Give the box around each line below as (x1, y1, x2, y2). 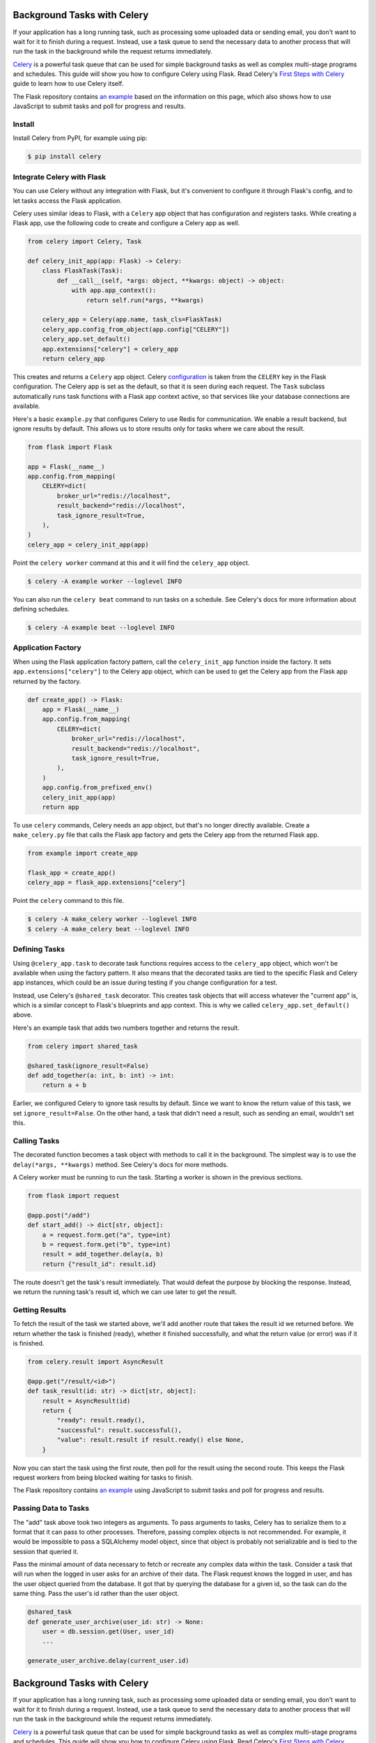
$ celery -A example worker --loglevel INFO (27, 577, 182, 585)
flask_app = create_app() (27, 869, 116, 877)
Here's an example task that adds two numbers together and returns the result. (13, 1023, 240, 1032)
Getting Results (13, 1304, 67, 1314)
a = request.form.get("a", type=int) (42, 1231, 171, 1239)
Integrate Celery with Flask (13, 172, 107, 181)
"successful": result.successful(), (56, 1426, 182, 1434)
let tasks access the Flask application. (13, 196, 122, 205)
